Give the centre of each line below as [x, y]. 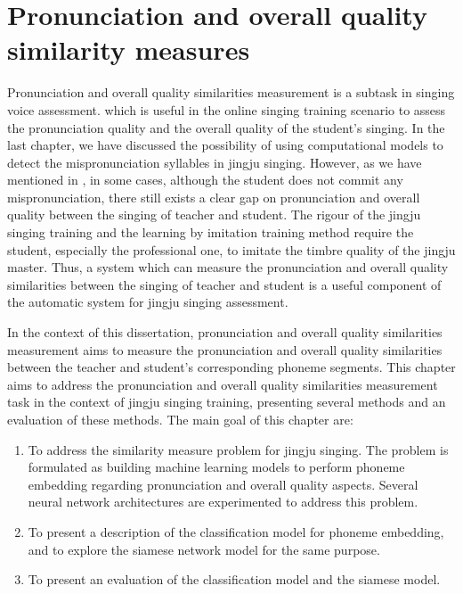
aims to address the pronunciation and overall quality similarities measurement [223, 384]
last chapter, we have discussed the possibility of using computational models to [225, 145]
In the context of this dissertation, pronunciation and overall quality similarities [225, 332]
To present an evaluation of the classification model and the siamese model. [234, 579]
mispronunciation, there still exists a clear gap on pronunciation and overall [214, 197]
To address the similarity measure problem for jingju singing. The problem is [238, 449]
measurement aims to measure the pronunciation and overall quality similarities [225, 349]
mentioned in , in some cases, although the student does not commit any [205, 180]
